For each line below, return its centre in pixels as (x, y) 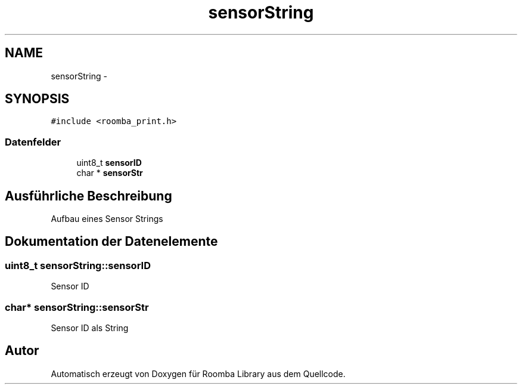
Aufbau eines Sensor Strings (107, 219)
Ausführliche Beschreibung (88, 196)
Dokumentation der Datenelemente (111, 242)
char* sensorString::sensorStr (77, 307)
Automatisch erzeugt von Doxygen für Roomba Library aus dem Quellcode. (198, 373)
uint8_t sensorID (109, 163)
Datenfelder (33, 142)
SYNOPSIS (37, 99)
